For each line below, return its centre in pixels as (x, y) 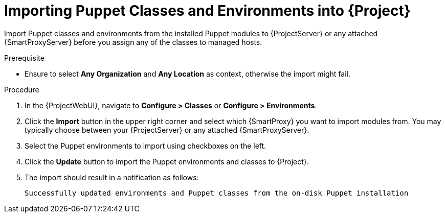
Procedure (22, 89)
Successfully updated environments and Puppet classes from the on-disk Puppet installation (217, 193)
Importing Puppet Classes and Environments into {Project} (207, 11)
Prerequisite (24, 58)
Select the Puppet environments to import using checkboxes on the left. (146, 146)
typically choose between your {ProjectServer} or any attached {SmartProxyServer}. (167, 130)
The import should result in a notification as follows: (112, 177)
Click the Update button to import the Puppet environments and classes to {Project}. (167, 161)
